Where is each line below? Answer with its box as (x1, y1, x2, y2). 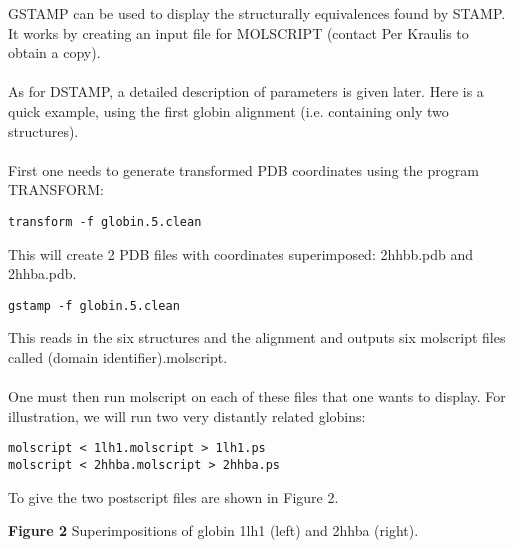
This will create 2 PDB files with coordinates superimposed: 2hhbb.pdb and (8, 243, 474, 264)
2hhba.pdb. (8, 263, 77, 284)
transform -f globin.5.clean (8, 214, 202, 229)
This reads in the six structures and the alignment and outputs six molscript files (8, 327, 506, 348)
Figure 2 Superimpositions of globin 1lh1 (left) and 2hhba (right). (8, 520, 419, 541)
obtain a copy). (8, 42, 101, 63)
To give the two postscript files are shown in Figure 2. (8, 486, 339, 507)
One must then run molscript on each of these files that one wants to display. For (8, 386, 506, 407)
